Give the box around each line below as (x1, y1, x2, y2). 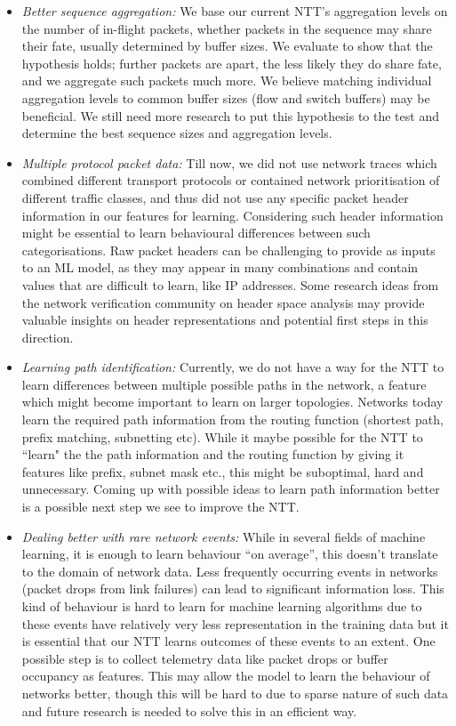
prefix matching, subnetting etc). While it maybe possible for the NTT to (21, 427, 423, 446)
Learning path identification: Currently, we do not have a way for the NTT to (21, 358, 444, 376)
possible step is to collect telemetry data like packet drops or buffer (21, 649, 388, 667)
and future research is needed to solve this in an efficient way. (21, 701, 357, 720)
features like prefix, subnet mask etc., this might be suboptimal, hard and (21, 462, 424, 480)
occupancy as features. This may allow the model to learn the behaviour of (21, 666, 430, 685)
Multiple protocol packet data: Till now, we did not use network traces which (21, 153, 437, 172)
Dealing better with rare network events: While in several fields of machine (21, 527, 426, 545)
